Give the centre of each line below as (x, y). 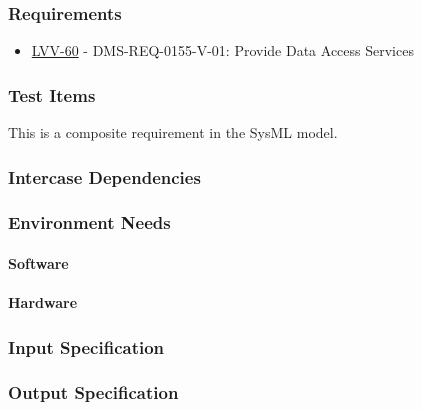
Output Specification (93, 392)
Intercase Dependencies (104, 176)
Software (38, 262)
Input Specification (86, 346)
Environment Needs (89, 222)
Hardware (43, 302)
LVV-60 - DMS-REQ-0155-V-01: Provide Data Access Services (222, 50)
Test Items (52, 94)
